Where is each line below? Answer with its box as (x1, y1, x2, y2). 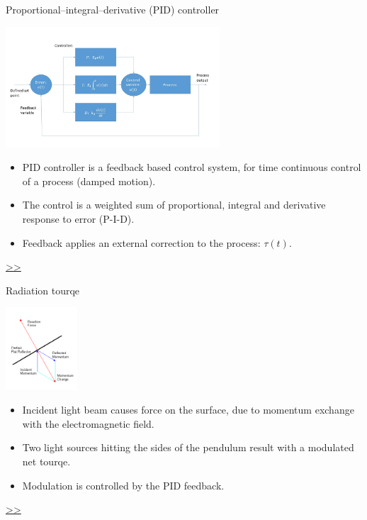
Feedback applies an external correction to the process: (22, 235, 261, 250)
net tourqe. (22, 454, 71, 469)
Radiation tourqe (6, 282, 80, 297)
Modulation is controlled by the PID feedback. (22, 477, 225, 492)
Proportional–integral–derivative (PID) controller (6, 2, 220, 16)
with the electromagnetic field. (22, 416, 154, 431)
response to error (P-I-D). (22, 211, 135, 226)
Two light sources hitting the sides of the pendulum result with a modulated (22, 440, 354, 455)
